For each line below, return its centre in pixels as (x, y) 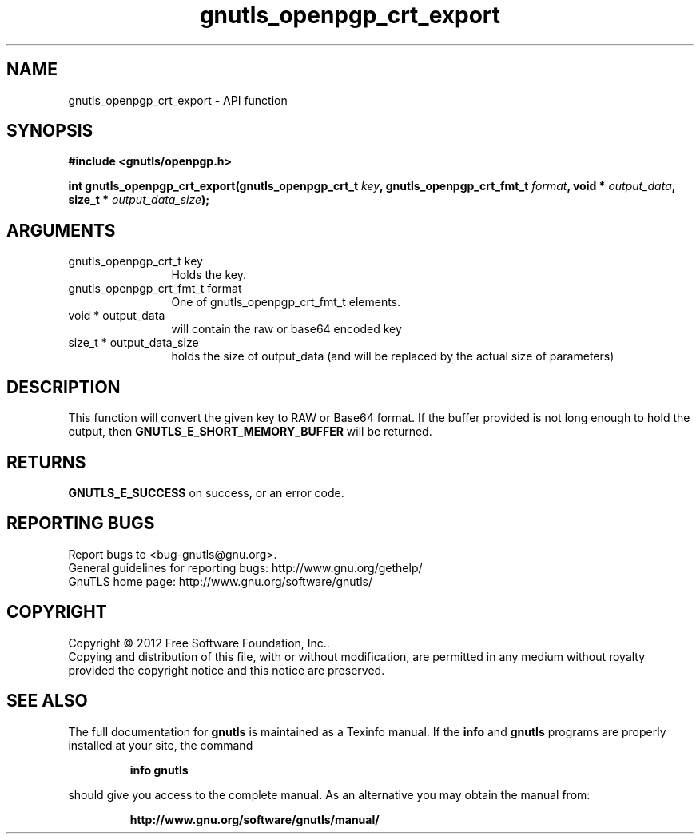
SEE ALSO (47, 701)
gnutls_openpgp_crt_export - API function (178, 100)
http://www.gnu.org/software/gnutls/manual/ (255, 819)
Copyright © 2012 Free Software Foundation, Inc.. (199, 643)
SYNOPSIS (50, 131)
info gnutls (159, 770)
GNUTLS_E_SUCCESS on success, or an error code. (206, 492)
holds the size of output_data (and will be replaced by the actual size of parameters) (393, 356)
